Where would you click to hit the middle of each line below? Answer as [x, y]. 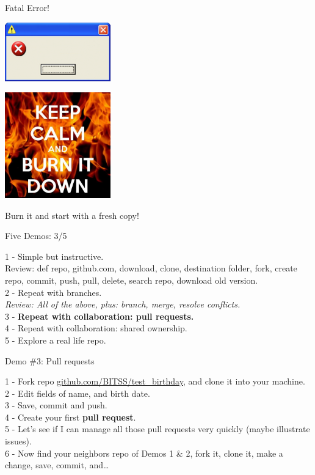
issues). [18, 441]
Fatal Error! [27, 7]
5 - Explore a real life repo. [56, 340]
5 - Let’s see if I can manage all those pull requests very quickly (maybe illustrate [157, 429]
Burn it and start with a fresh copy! [72, 215]
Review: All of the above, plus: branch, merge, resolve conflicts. [123, 304]
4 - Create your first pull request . [71, 417]
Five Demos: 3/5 [36, 236]
